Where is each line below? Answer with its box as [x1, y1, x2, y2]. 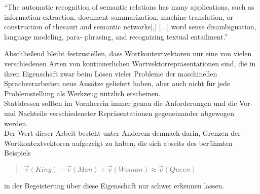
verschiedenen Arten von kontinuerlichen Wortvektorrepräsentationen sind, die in [4, 58, 256, 68]
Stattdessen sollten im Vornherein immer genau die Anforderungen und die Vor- [4, 98, 253, 108]
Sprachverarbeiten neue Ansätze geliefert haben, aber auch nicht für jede [4, 78, 230, 89]
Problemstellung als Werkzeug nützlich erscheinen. [4, 88, 161, 98]
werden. [4, 118, 28, 128]
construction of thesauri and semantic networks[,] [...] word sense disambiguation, [4, 21, 256, 32]
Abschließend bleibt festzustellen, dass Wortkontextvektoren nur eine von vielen [4, 48, 252, 59]
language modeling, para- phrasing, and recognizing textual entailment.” [4, 31, 228, 42]
